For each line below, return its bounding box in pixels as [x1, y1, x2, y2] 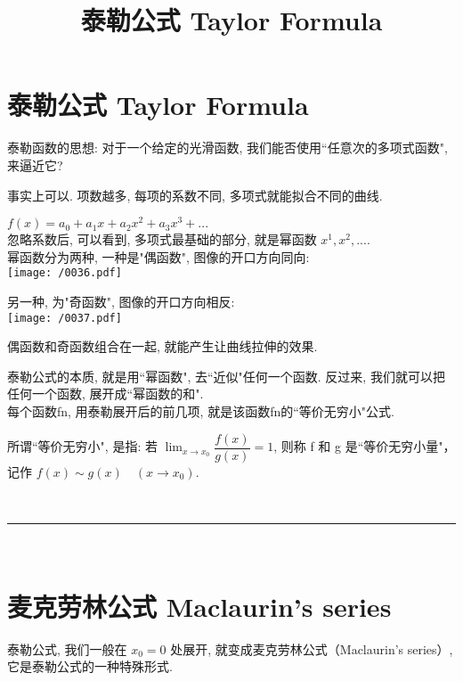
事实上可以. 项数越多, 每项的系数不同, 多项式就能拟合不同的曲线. [7, 185, 383, 204]
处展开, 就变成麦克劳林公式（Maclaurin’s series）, [170, 639, 453, 658]
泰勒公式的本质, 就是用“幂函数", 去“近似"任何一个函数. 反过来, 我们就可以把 [7, 366, 445, 385]
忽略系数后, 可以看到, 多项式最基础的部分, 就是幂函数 [7, 230, 317, 249]
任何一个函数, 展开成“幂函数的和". [7, 384, 204, 403]
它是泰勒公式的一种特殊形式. [7, 657, 173, 676]
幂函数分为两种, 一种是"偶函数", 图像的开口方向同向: [7, 247, 310, 266]
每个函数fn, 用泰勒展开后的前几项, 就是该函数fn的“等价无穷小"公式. [7, 402, 394, 421]
